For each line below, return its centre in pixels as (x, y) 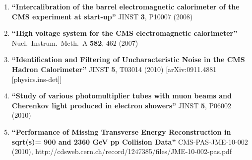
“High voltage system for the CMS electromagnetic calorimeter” (125, 33)
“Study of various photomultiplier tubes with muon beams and (122, 96)
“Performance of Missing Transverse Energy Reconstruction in (121, 131)
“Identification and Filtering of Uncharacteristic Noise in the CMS (128, 59)
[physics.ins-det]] (37, 79)
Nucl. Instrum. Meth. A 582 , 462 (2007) (75, 42)
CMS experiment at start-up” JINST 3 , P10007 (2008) (102, 16)
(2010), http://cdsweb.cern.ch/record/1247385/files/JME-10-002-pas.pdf (122, 151)
